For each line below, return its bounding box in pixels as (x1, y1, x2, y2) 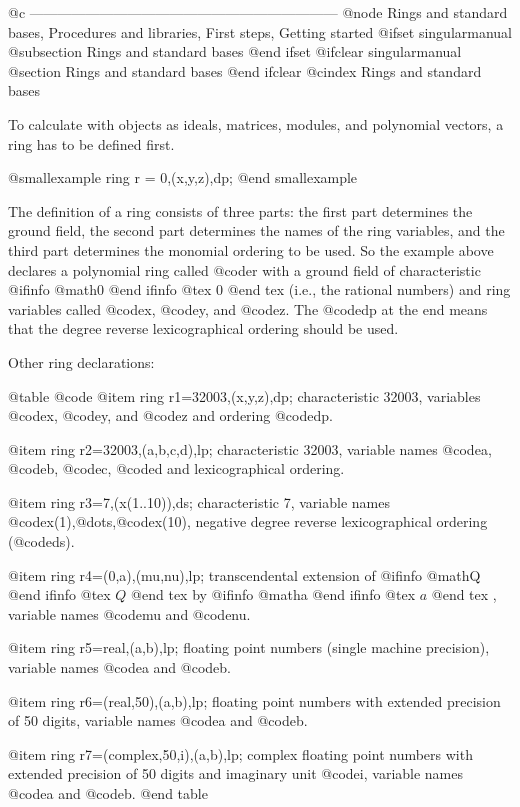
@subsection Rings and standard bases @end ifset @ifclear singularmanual (8, 41, 462, 62)
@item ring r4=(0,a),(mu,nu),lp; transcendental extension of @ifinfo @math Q (8, 564, 481, 585)
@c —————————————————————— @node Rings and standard (8, 2, 508, 22)
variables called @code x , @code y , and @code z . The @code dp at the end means (8, 298, 488, 319)
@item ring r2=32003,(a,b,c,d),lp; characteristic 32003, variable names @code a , (8, 438, 492, 459)
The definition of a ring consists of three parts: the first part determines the (8, 200, 473, 221)
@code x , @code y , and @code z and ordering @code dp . (8, 405, 333, 426)
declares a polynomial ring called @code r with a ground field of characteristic (8, 259, 481, 280)
